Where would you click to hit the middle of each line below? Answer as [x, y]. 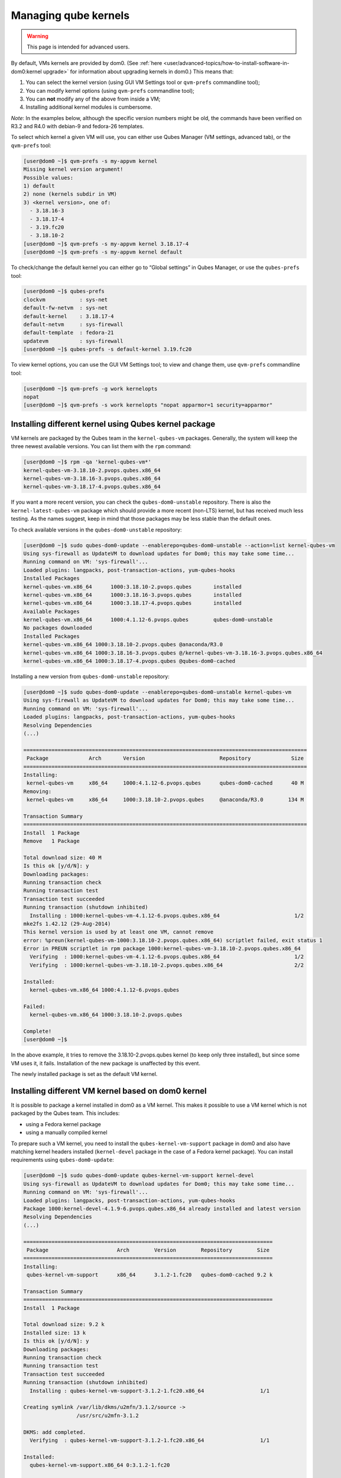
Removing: [38, 791]
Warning [38, 36]
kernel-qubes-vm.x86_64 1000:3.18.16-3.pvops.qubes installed [132, 595]
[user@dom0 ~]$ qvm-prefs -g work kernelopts [90, 388]
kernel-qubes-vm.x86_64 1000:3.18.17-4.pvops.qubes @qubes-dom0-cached [129, 661]
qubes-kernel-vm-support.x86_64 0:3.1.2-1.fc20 [100, 1465]
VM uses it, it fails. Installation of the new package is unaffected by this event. [106, 1063]
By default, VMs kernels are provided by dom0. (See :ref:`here [87, 63]
